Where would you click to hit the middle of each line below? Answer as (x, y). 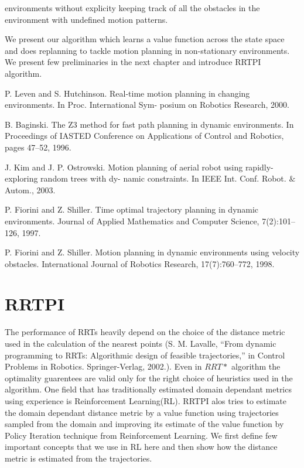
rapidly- (259, 167)
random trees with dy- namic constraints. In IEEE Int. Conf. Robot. (163, 178)
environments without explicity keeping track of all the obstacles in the (132, 8)
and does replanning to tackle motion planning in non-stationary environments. (147, 50)
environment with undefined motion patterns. (86, 19)
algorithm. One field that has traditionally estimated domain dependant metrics (148, 389)
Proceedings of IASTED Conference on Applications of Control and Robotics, (144, 136)
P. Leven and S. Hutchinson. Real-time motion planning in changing (127, 93)
